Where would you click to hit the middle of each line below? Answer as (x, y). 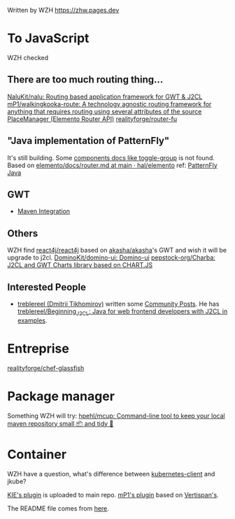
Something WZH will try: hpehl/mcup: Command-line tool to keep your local (116, 415)
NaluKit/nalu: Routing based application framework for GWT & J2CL (105, 97)
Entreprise (38, 348)
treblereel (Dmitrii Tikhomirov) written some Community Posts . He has (118, 304)
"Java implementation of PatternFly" (88, 141)
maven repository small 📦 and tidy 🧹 (60, 423)
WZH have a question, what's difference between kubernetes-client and (111, 474)
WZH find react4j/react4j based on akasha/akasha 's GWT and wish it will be (117, 250)
